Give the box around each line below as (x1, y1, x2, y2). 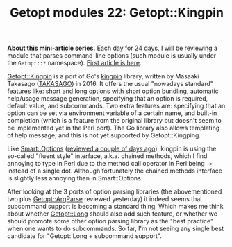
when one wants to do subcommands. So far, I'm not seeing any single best (7, 224, 224, 233)
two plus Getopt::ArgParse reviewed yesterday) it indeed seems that (7, 195, 203, 203)
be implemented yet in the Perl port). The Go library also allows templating (7, 123, 220, 133)
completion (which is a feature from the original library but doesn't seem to (7, 117, 222, 125)
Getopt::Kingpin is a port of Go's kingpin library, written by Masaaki (7, 72, 199, 80)
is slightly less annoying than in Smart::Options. (7, 174, 143, 182)
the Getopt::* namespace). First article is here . (7, 59, 142, 67)
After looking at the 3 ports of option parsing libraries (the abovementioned (7, 187, 222, 196)
